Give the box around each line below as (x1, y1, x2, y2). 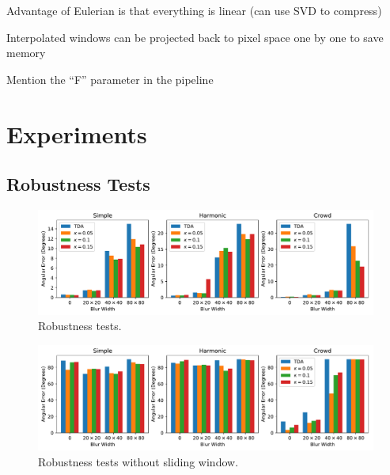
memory (6, 44, 46, 61)
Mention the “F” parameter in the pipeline (6, 70, 214, 87)
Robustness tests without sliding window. (38, 453, 239, 469)
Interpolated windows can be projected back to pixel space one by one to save (6, 28, 384, 45)
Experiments (6, 117, 147, 150)
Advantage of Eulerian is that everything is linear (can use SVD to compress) (6, 2, 382, 18)
